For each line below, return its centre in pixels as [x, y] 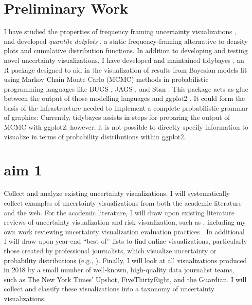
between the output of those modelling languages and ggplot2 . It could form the [125, 98]
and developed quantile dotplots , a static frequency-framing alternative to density [126, 41]
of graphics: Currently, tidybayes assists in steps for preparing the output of [117, 117]
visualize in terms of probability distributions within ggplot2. [95, 136]
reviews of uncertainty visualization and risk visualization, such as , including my [125, 222]
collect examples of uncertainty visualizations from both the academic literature [123, 202]
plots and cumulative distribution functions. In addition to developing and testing [126, 50]
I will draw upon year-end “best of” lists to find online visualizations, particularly [126, 241]
